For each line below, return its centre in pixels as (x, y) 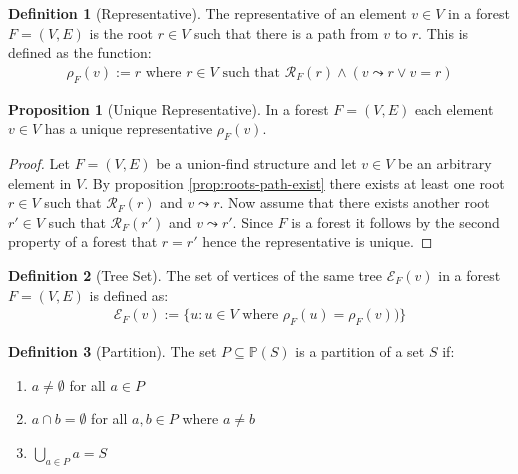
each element (454, 108)
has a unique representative (128, 128)
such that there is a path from (286, 32)
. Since (253, 221)
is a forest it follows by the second (395, 221)
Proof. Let (39, 163)
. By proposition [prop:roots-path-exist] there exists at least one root (294, 182)
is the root (121, 32)
